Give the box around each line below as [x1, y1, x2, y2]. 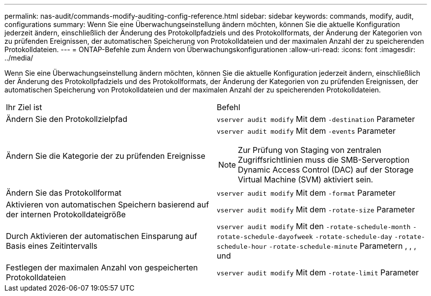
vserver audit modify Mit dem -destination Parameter [217, 114, 415, 124]
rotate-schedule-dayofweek [217, 233, 313, 240]
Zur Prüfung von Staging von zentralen [238, 145, 381, 155]
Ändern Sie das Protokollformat [6, 188, 122, 198]
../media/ [4, 54, 33, 62]
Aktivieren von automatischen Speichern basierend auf [6, 200, 209, 209]
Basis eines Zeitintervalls [6, 241, 98, 251]
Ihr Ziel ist [6, 102, 42, 112]
